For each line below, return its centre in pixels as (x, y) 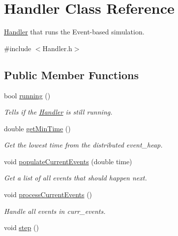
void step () (21, 227)
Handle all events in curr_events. (55, 211)
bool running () (27, 95)
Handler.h (57, 48)
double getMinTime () (37, 128)
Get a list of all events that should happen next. (75, 178)
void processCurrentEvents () (48, 194)
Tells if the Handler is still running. (58, 112)
